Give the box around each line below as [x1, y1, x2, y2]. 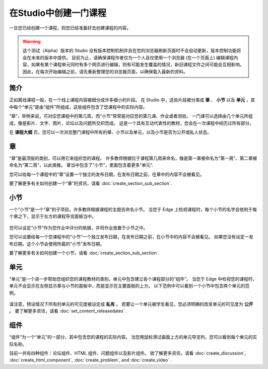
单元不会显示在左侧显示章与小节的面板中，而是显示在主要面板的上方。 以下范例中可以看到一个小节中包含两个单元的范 [9, 283, 250, 289]
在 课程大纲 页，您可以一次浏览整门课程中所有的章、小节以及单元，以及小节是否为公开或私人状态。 [9, 129, 212, 135]
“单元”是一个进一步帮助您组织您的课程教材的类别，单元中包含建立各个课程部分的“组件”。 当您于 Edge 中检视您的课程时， [9, 276, 258, 282]
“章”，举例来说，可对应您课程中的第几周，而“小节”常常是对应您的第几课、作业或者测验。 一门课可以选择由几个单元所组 [9, 113, 253, 119]
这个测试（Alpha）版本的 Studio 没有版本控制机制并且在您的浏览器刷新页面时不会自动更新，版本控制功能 [22, 48, 237, 54]
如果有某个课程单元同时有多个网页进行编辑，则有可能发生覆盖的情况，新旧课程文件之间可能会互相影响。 [31, 62, 244, 68]
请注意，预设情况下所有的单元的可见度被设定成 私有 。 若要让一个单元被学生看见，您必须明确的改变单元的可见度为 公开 [9, 301, 253, 307]
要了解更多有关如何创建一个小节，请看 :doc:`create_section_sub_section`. [9, 250, 160, 256]
